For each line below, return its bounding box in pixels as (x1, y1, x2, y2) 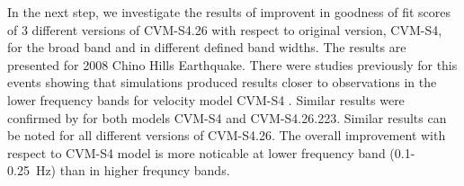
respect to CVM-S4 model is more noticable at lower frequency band (7, 143, 386, 162)
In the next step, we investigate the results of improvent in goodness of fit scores (7, 3, 451, 21)
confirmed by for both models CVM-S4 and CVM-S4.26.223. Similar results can (7, 108, 447, 127)
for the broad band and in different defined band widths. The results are (7, 38, 406, 57)
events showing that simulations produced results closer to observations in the (7, 73, 437, 92)
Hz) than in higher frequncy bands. (35, 161, 230, 180)
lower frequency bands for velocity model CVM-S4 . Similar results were (7, 90, 405, 109)
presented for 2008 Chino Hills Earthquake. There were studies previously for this (7, 55, 458, 74)
